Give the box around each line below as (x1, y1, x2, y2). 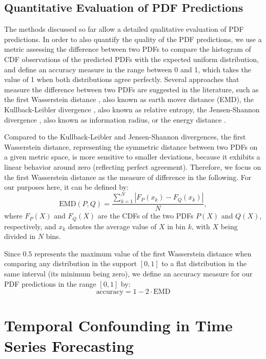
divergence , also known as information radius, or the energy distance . (4, 114, 226, 125)
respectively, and (4, 221, 56, 231)
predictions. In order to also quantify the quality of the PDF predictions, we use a (4, 33, 262, 44)
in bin (167, 221, 186, 231)
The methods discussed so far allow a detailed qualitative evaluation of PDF (4, 24, 244, 34)
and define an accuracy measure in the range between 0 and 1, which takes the (4, 64, 252, 74)
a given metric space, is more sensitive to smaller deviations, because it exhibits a (4, 151, 260, 162)
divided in (4, 231, 36, 242)
